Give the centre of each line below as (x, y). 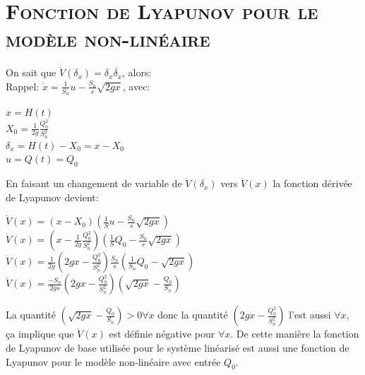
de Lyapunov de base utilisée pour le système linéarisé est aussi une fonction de (178, 348)
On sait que (31, 72)
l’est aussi (310, 315)
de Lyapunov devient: (52, 197)
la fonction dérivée (312, 183)
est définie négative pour (162, 334)
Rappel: (23, 86)
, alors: (137, 72)
